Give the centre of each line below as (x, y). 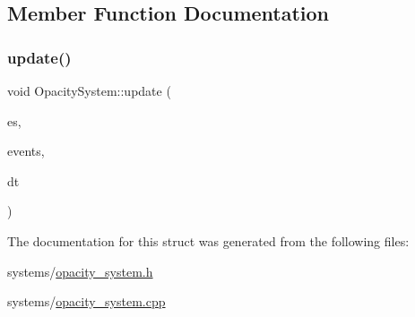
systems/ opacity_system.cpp (86, 301)
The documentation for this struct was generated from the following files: (208, 240)
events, (26, 151)
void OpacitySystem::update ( (89, 90)
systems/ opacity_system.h (80, 271)
